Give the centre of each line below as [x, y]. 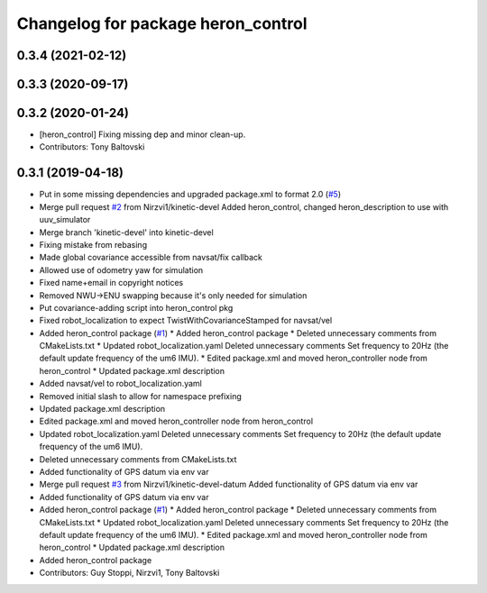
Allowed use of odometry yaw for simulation [121, 269]
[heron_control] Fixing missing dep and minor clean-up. [142, 134]
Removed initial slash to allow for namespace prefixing [141, 396]
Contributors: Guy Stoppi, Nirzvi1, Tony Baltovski [129, 573]
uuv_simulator [65, 220]
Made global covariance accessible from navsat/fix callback [151, 258]
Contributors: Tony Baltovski [92, 147]
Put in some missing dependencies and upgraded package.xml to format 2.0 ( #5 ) [190, 195]
